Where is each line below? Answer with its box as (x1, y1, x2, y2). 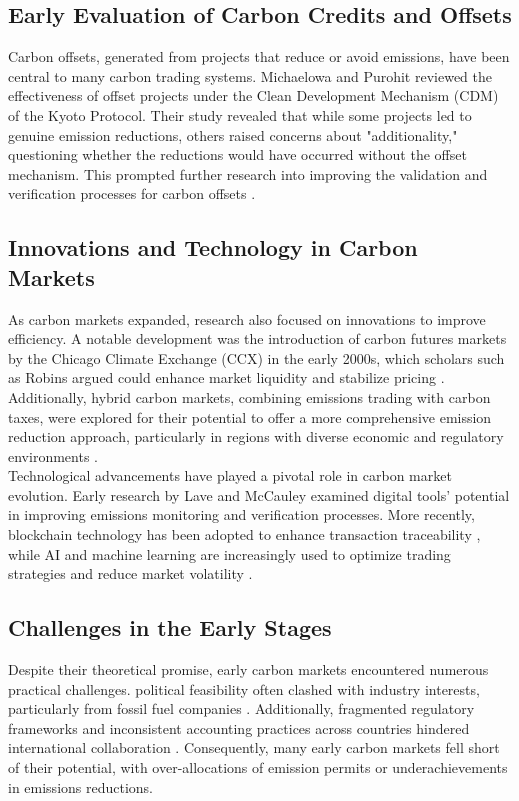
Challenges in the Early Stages (8, 612, 332, 643)
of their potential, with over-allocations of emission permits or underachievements (8, 757, 508, 778)
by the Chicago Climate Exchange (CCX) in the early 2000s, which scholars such (8, 347, 505, 368)
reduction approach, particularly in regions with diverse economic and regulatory (8, 426, 504, 447)
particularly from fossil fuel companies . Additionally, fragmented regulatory (8, 698, 475, 719)
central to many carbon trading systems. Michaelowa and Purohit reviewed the (8, 65, 493, 86)
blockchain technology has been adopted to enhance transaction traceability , (8, 524, 481, 545)
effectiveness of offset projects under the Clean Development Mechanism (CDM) (8, 85, 499, 106)
